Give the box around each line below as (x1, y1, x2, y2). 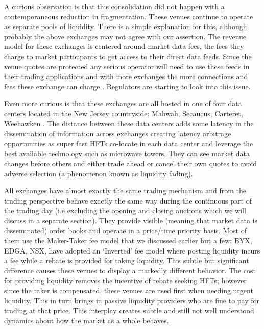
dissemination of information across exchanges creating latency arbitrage (4, 128, 231, 139)
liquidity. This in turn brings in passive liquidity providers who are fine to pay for (4, 295, 260, 306)
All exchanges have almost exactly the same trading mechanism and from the (4, 185, 246, 196)
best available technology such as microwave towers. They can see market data (4, 148, 250, 159)
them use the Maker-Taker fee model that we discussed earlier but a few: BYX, (4, 235, 252, 246)
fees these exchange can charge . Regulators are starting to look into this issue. (4, 81, 251, 91)
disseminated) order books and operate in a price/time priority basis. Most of (4, 225, 247, 236)
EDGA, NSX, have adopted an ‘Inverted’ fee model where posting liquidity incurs (4, 245, 260, 256)
